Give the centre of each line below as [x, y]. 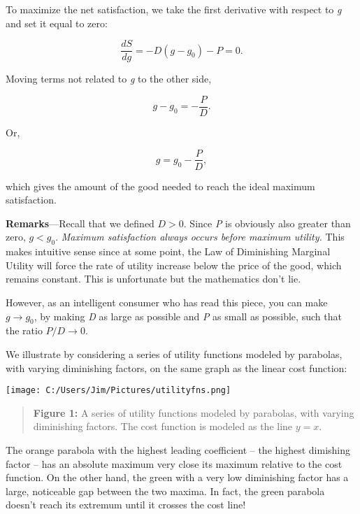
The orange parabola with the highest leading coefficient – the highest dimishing [178, 449]
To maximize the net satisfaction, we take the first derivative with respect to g [174, 9]
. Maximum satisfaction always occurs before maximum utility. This [200, 237]
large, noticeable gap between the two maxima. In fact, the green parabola [165, 491]
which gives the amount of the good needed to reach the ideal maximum [160, 186]
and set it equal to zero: [57, 23]
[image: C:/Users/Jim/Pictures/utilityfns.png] [118, 391]
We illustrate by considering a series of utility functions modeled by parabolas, [174, 354]
